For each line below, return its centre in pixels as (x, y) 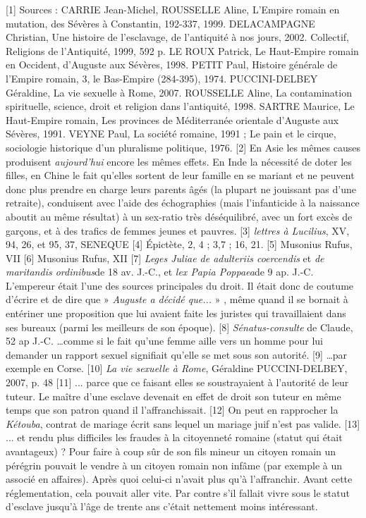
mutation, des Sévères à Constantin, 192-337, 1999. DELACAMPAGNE (160, 23)
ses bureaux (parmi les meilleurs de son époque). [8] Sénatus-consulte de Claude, (179, 327)
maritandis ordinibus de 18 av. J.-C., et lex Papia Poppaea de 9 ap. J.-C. (160, 272)
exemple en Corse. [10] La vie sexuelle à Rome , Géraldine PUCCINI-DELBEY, (177, 368)
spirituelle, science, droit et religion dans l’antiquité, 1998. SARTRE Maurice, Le (180, 106)
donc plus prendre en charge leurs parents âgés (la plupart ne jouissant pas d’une (181, 189)
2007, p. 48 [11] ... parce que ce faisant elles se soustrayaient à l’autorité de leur (177, 382)
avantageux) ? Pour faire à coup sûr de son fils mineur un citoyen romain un (171, 451)
